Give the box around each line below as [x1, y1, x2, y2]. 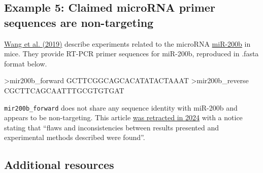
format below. [4, 58, 47, 68]
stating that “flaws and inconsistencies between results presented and [4, 122, 219, 132]
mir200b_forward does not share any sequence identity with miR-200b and [4, 102, 238, 113]
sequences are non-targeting [4, 14, 154, 30]
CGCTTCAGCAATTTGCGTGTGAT [4, 85, 124, 95]
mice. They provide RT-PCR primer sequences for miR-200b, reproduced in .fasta [4, 48, 259, 59]
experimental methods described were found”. [4, 132, 145, 143]
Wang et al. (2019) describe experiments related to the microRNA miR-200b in [4, 38, 251, 49]
